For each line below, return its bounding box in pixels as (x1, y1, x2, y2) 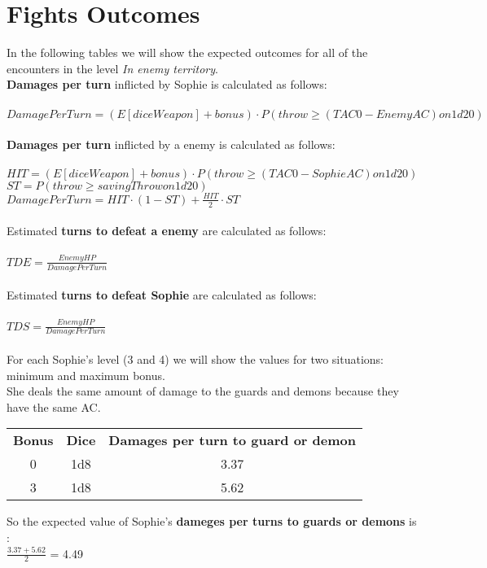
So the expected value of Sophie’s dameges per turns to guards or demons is (7, 513, 417, 530)
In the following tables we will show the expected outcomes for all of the (7, 44, 368, 61)
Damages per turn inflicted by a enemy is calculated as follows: (7, 136, 336, 153)
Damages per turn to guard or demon (108, 430, 356, 450)
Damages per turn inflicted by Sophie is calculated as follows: (7, 76, 327, 93)
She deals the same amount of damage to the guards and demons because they (7, 382, 399, 400)
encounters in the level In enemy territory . (7, 59, 218, 76)
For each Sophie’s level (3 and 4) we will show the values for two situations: (7, 351, 384, 368)
